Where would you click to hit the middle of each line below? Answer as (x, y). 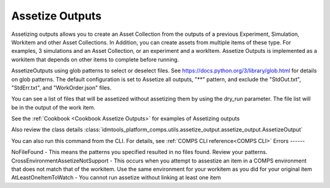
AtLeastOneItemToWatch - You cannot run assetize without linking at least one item (116, 178)
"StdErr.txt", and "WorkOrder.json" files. (61, 88)
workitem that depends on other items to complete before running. (95, 59)
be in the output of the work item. (53, 107)
